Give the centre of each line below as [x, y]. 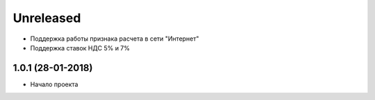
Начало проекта [54, 84]
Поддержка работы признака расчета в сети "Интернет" [115, 39]
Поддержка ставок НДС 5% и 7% [80, 48]
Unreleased [47, 18]
